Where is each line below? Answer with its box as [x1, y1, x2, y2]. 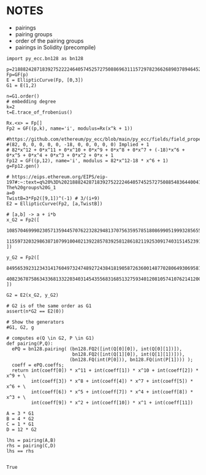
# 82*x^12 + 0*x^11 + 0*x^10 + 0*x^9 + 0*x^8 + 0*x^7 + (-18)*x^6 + [6, 147, 185, 153]
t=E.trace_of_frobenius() [6, 109, 72, 116]
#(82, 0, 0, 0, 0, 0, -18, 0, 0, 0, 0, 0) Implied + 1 [6, 141, 150, 147]
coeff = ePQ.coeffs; [12, 362, 64, 368]
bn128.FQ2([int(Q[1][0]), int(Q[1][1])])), [72, 351, 185, 357]
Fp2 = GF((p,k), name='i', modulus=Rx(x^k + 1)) [6, 125, 133, 132]
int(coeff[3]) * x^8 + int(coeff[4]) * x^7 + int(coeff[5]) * [31, 378, 193, 384]
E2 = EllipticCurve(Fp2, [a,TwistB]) [6, 200, 103, 206]
